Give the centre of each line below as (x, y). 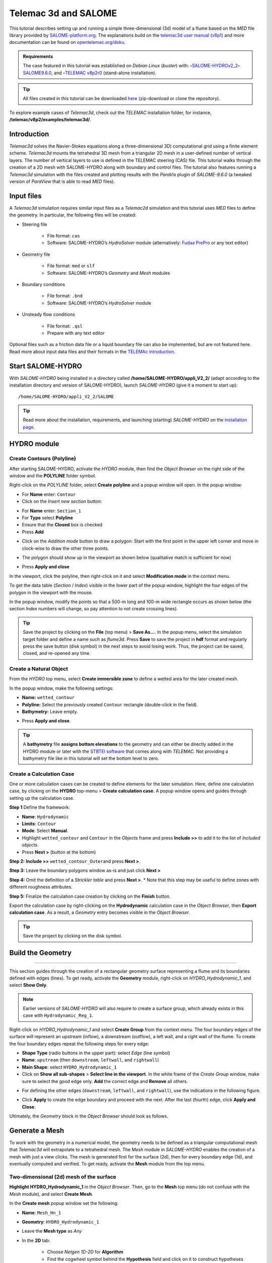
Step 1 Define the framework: (40, 807)
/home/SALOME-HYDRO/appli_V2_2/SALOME (66, 397)
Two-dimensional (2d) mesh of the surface (63, 1177)
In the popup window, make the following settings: (61, 688)
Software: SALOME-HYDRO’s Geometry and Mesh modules (109, 273)
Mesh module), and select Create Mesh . (51, 1194)
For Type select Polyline (47, 518)
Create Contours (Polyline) (43, 459)
